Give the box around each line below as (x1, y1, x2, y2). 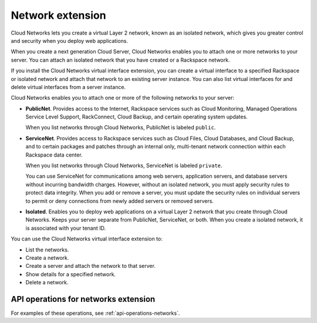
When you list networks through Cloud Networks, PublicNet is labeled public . (25, 124, 216, 131)
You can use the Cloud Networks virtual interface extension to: (11, 235, 163, 243)
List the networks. (25, 246, 69, 253)
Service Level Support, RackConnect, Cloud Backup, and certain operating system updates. (25, 113, 248, 120)
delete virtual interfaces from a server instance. (11, 83, 126, 90)
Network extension (11, 9, 106, 22)
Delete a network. (25, 279, 69, 286)
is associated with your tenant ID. (25, 225, 106, 232)
